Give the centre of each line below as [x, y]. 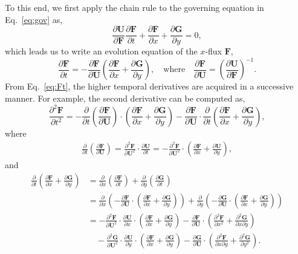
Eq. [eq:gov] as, [34, 19]
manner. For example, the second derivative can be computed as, [125, 98]
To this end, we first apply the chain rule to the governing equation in [134, 7]
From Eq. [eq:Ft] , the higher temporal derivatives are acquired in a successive [149, 86]
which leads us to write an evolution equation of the [101, 51]
